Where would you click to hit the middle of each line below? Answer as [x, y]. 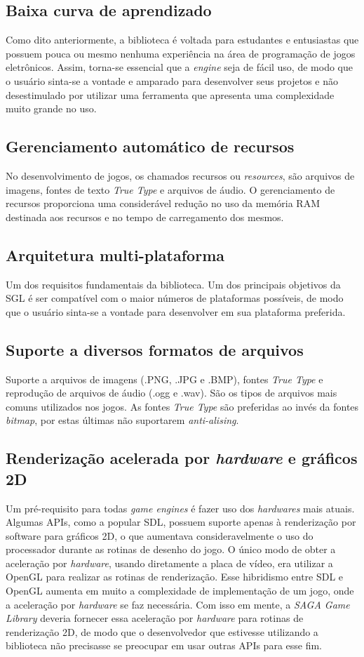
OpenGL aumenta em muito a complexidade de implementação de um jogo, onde [180, 591]
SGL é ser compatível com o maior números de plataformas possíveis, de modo [175, 298]
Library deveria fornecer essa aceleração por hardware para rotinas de [155, 618]
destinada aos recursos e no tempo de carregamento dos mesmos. [145, 217]
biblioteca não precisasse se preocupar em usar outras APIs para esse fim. [164, 645]
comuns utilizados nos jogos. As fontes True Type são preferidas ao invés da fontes [182, 406]
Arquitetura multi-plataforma [115, 254]
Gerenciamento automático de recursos [150, 146]
